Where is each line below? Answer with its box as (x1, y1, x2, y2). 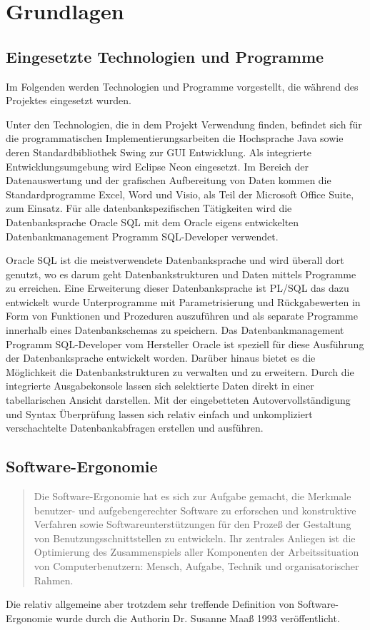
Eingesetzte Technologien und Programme (6, 45, 324, 67)
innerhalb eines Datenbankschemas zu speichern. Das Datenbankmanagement (6, 322, 344, 337)
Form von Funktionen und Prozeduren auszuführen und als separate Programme (6, 308, 358, 323)
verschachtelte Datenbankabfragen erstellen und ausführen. (6, 420, 264, 435)
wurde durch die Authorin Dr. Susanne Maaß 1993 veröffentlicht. (56, 610, 340, 625)
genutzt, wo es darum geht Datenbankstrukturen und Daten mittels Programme (6, 266, 356, 281)
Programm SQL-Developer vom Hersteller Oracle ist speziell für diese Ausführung (6, 336, 364, 351)
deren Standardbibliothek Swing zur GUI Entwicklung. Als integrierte (6, 144, 312, 159)
